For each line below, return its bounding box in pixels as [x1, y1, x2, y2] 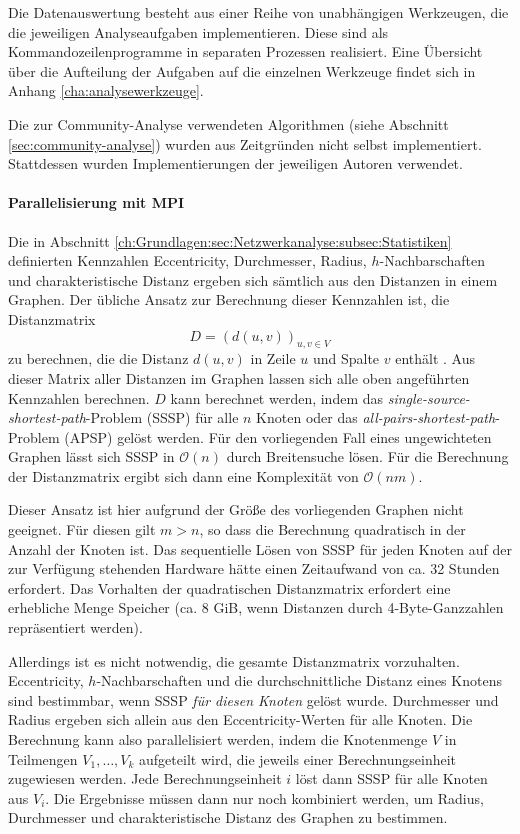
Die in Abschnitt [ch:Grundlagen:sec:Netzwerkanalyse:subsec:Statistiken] [8, 230, 452, 251]
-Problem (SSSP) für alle [85, 407, 239, 428]
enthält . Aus [395, 348, 476, 369]
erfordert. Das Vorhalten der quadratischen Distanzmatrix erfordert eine [8, 577, 451, 598]
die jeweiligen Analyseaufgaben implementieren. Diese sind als [8, 21, 389, 42]
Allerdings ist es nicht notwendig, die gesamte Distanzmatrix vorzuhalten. [8, 650, 460, 671]
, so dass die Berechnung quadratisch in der [199, 519, 466, 540]
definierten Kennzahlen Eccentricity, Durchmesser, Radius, [8, 250, 367, 271]
